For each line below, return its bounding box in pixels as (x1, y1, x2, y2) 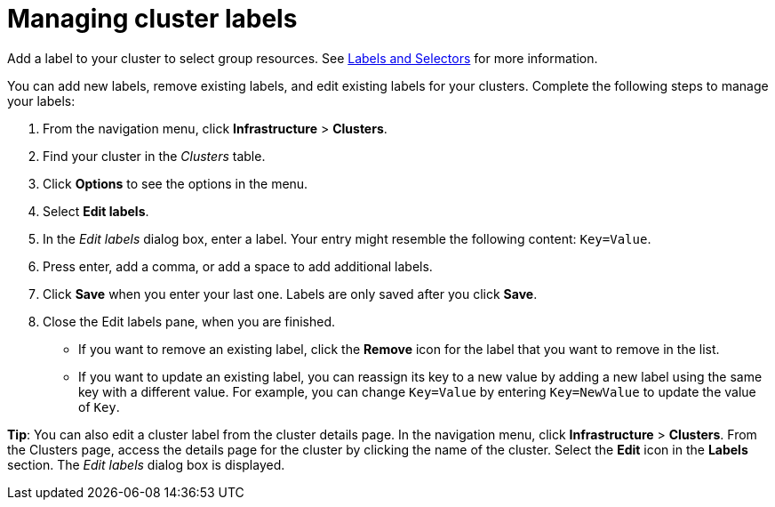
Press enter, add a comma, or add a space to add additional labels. (43, 258, 433, 274)
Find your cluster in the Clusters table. (43, 148, 266, 164)
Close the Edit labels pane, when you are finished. (43, 313, 336, 329)
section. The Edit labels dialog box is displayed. (7, 456, 285, 472)
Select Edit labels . (43, 203, 149, 219)
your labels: (7, 93, 76, 109)
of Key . (78, 398, 120, 414)
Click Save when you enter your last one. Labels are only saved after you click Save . (43, 286, 538, 302)
